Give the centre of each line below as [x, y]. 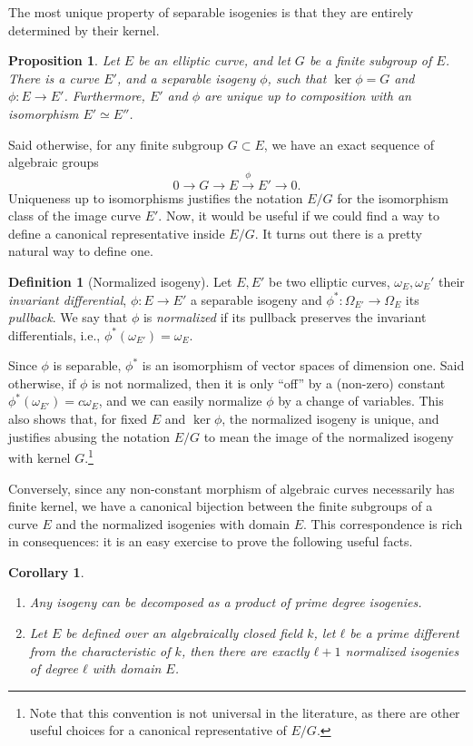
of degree [54, 668]
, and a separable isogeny [186, 78]
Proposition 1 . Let [64, 60]
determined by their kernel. [84, 29]
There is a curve [54, 78]
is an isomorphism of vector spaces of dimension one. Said [303, 365]
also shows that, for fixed [78, 419]
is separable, [87, 365]
